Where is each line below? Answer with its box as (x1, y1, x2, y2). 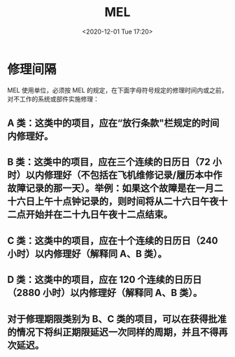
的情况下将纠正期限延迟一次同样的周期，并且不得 (7, 326, 219, 338)
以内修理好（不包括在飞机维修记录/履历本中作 (25, 169, 222, 181)
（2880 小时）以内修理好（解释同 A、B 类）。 (7, 287, 203, 299)
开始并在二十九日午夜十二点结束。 (25, 209, 173, 220)
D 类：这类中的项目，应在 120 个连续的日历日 (7, 274, 202, 286)
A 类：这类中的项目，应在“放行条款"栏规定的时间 (7, 117, 220, 129)
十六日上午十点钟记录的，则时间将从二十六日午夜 (7, 195, 219, 207)
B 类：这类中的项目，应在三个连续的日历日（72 (7, 156, 211, 168)
